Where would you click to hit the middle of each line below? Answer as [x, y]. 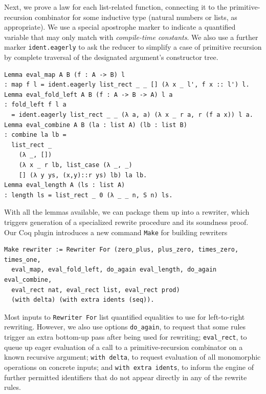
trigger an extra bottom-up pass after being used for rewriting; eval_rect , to [126, 337]
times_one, [23, 260]
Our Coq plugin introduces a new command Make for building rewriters [116, 232]
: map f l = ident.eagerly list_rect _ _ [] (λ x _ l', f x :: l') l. [127, 85]
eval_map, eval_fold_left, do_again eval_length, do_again [114, 270]
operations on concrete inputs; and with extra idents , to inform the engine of [129, 367]
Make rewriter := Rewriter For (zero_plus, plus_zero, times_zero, [121, 250]
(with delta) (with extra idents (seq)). [83, 300]
